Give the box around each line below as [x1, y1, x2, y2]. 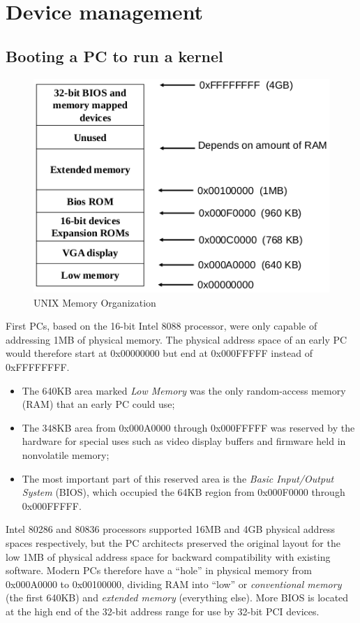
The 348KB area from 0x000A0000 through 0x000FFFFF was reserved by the [22, 420, 355, 434]
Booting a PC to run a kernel [6, 45, 223, 66]
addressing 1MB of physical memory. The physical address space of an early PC [6, 332, 347, 346]
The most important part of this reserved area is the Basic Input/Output [22, 471, 334, 485]
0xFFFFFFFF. [6, 360, 70, 374]
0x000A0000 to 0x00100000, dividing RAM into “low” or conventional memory [6, 576, 342, 591]
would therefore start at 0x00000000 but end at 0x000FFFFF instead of [6, 346, 313, 360]
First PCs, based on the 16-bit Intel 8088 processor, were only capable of [6, 318, 317, 333]
